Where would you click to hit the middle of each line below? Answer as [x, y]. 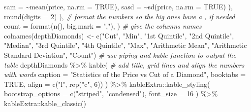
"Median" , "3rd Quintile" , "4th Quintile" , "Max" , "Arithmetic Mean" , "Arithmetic [125, 45]
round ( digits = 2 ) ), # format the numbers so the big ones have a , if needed [120, 16]
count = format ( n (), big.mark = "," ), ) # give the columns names [103, 26]
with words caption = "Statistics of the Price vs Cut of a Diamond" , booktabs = [125, 74]
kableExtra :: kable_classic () [45, 103]
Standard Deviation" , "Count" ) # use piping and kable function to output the [120, 55]
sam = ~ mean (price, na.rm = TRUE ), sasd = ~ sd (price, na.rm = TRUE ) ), [118, 6]
